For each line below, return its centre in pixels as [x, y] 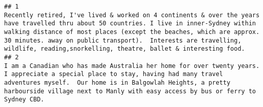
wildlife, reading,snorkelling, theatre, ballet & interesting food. [125, 49]
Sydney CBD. [24, 100]
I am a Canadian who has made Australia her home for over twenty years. [132, 66]
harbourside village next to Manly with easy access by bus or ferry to [130, 91]
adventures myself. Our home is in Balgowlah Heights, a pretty [117, 82]
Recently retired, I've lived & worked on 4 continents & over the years [132, 15]
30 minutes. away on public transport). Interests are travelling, [123, 40]
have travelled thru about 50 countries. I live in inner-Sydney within [130, 24]
